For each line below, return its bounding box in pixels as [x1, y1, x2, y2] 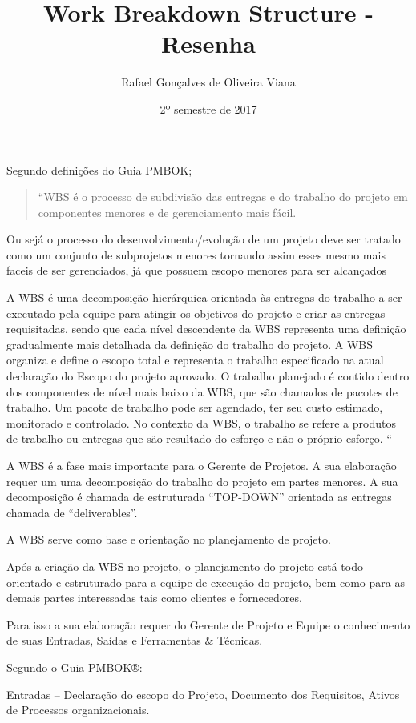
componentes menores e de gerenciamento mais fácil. [38, 203, 297, 220]
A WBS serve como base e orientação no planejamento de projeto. [6, 531, 331, 548]
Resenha [161, 27, 256, 60]
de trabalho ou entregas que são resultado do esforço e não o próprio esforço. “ [6, 430, 392, 447]
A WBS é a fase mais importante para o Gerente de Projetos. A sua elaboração [6, 457, 397, 473]
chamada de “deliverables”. [6, 504, 138, 520]
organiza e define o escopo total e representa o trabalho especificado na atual [6, 351, 384, 368]
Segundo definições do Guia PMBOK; [6, 161, 192, 178]
